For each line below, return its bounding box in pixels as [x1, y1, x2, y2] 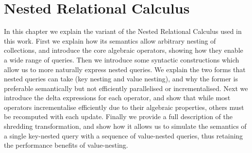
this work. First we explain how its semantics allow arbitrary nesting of [4, 35, 216, 46]
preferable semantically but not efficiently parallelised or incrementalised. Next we [4, 83, 248, 93]
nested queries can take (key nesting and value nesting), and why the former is [4, 74, 238, 84]
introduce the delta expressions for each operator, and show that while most [4, 92, 231, 103]
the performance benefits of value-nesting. [4, 140, 128, 150]
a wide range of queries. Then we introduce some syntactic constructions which [4, 54, 239, 64]
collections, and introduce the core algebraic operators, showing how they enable [4, 45, 243, 55]
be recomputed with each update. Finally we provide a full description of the [4, 111, 233, 122]
